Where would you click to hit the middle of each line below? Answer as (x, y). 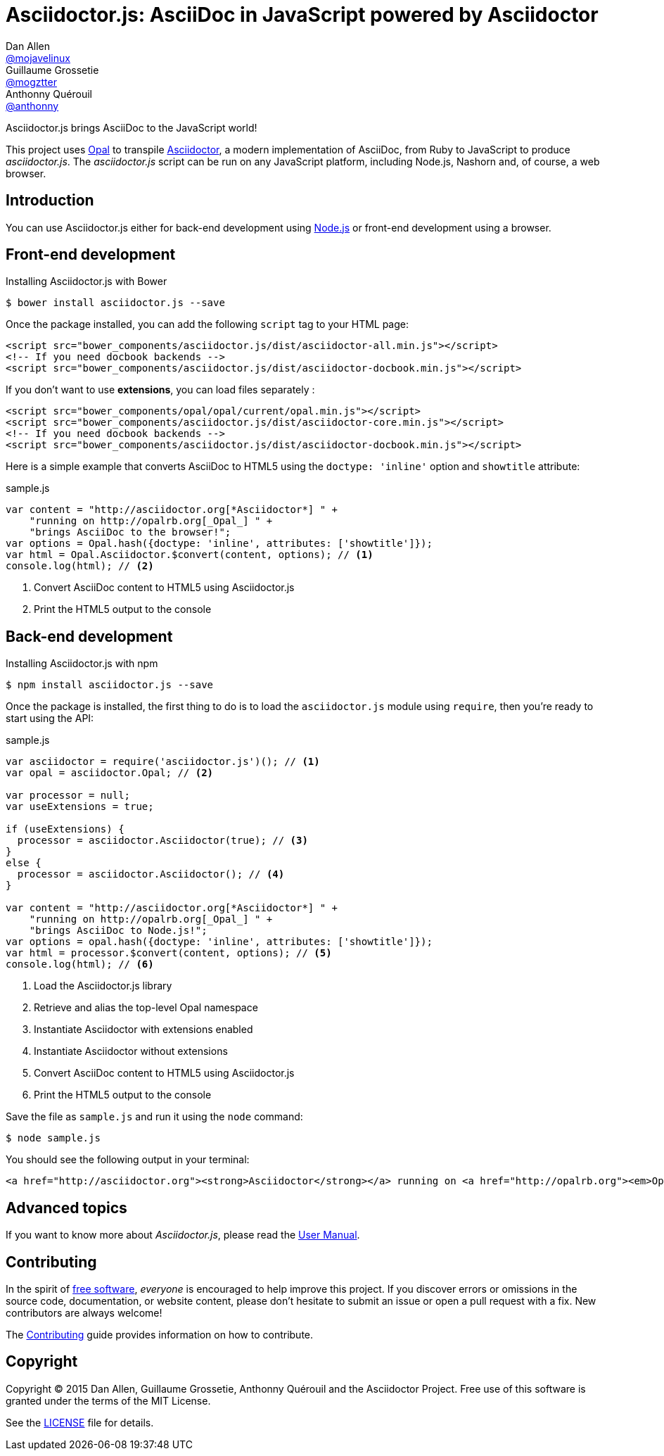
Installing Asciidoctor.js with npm (82, 664)
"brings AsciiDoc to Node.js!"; (118, 931)
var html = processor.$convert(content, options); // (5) (169, 953)
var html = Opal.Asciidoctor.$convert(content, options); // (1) (190, 555)
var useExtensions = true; (80, 807)
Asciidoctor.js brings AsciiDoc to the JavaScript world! (132, 127)
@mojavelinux (38, 58)
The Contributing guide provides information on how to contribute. (160, 1334)
